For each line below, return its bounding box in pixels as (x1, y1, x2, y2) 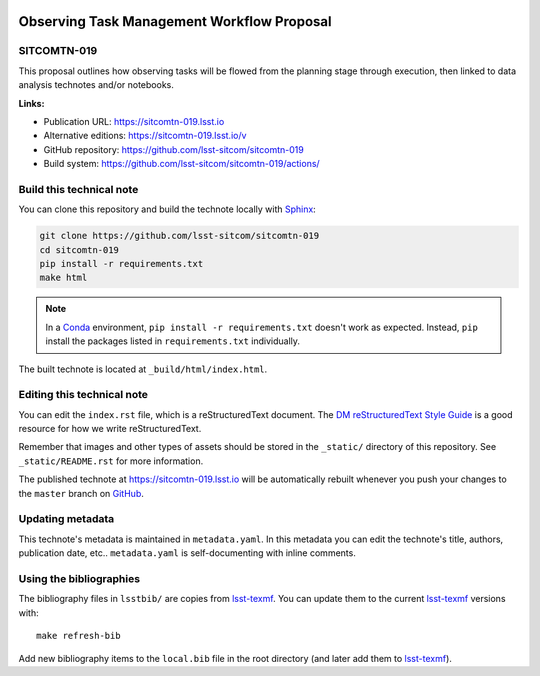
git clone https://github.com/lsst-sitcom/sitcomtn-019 (39, 230, 320, 242)
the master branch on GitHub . (18, 487, 144, 499)
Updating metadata (18, 512, 115, 526)
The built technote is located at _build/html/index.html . (18, 363, 268, 375)
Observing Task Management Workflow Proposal (18, 13, 332, 30)
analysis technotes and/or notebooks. (18, 79, 175, 91)
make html (39, 272, 88, 284)
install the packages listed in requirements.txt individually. (45, 335, 300, 347)
